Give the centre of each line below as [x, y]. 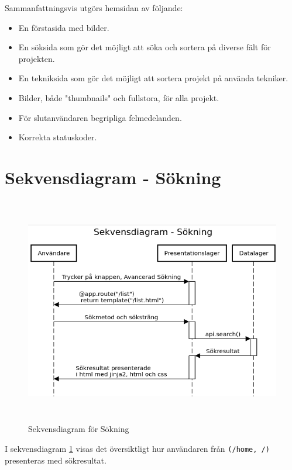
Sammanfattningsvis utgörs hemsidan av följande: [94, 8]
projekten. [37, 58]
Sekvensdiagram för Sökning [79, 429]
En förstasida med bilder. [64, 27]
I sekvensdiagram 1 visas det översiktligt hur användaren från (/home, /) [137, 448]
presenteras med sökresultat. [56, 460]
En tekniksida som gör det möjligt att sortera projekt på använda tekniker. [153, 78]
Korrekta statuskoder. [58, 137]
